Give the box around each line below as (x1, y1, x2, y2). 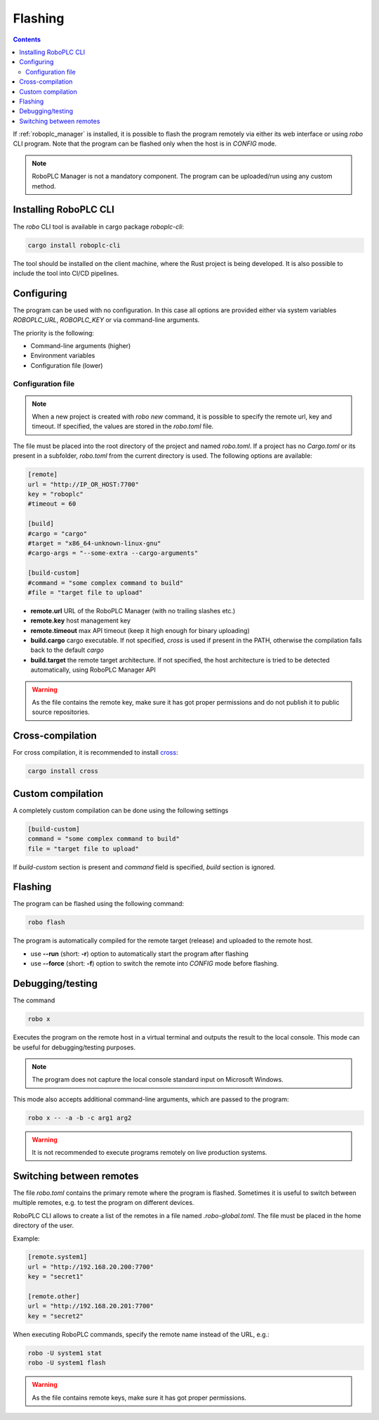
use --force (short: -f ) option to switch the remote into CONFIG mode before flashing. (30, 959, 279, 968)
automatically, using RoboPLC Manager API (30, 665, 156, 674)
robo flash (27, 919, 65, 926)
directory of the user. (13, 1221, 74, 1230)
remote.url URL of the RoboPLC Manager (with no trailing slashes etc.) (30, 606, 236, 615)
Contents (13, 35, 41, 44)
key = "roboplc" (27, 490, 84, 499)
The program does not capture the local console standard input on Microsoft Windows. (32, 1075, 284, 1084)
